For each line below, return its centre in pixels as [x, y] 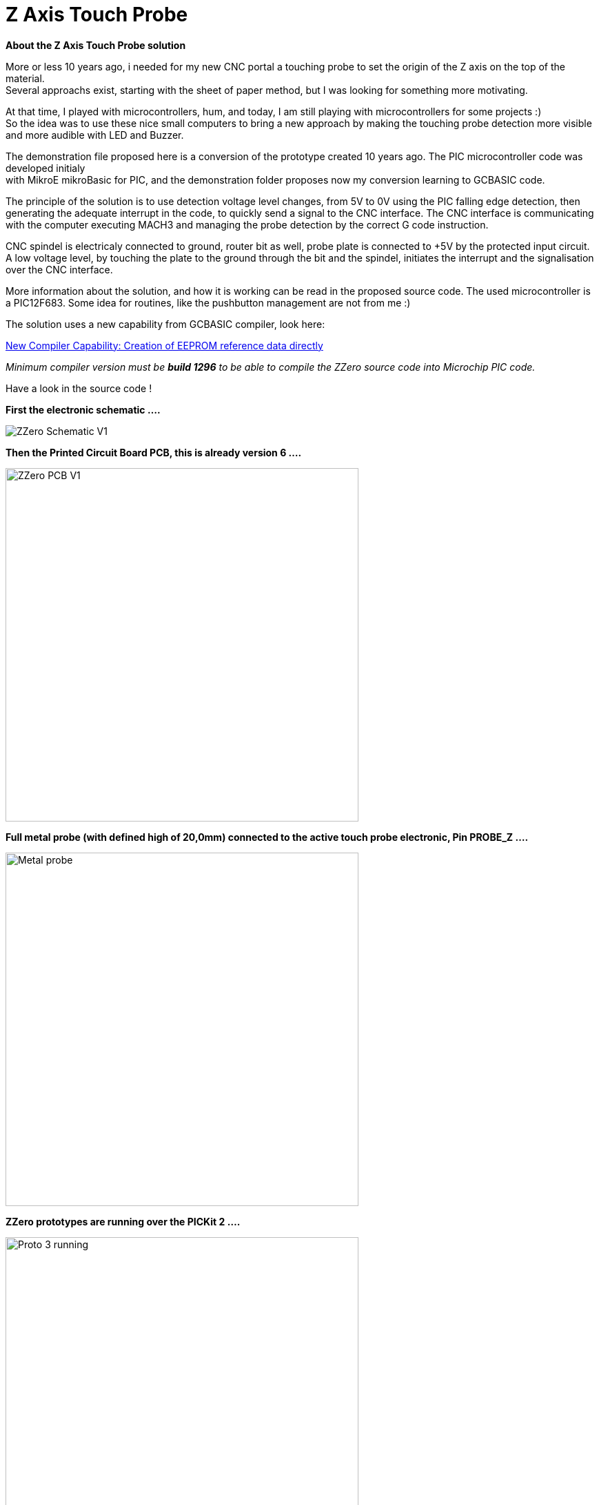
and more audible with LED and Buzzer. [95, 135]
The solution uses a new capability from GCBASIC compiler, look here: [165, 324]
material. [25, 78]
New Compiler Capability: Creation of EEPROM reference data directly [164, 345]
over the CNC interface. [59, 269]
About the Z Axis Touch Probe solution [96, 45]
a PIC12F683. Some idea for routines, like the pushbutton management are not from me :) [208, 302]
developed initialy [45, 168]
